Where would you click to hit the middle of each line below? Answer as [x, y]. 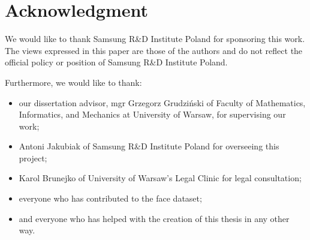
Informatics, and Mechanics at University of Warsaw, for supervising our [152, 114]
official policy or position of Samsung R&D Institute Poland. [116, 62]
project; [33, 157]
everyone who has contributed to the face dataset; [110, 198]
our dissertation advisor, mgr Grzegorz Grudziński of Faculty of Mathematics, [162, 102]
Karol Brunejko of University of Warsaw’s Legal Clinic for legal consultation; [160, 178]
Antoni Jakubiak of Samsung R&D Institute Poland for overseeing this [149, 146]
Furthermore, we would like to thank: [73, 82]
